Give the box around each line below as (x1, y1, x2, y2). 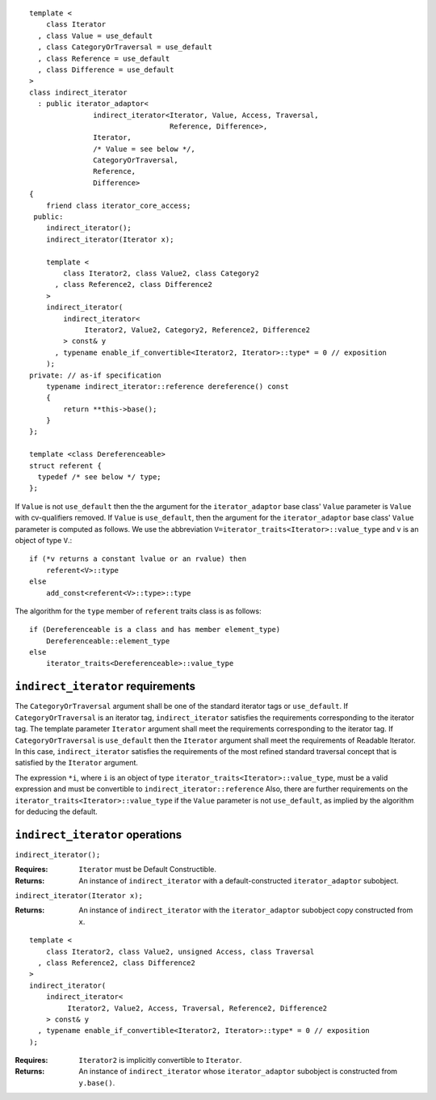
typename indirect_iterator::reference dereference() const (45, 381, 290, 391)
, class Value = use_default (37, 31, 153, 40)
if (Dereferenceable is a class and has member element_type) (29, 625, 281, 634)
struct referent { (29, 461, 103, 470)
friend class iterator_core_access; (45, 200, 191, 210)
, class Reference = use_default (37, 53, 170, 63)
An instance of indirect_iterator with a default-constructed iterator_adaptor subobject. (78, 875, 399, 885)
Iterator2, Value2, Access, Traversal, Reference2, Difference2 (67, 1003, 328, 1013)
